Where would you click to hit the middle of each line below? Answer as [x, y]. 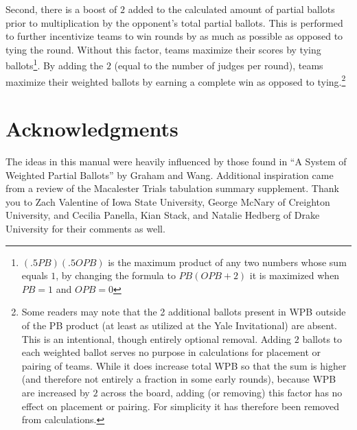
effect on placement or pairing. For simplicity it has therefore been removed [180, 406]
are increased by [56, 392]
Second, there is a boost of [61, 9]
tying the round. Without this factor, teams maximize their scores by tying [163, 49]
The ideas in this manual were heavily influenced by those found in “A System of [176, 161]
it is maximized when [295, 275]
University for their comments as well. [85, 228]
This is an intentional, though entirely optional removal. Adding [157, 338]
